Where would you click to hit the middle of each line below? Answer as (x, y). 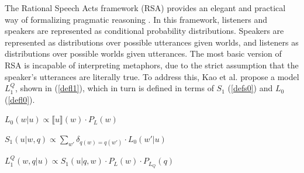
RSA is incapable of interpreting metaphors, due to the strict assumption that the (152, 65)
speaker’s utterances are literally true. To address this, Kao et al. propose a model (152, 76)
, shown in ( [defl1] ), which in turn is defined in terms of (115, 88)
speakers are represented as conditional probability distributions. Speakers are (144, 31)
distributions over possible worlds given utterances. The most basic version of (143, 53)
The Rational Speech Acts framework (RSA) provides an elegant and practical (145, 8)
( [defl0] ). (20, 99)
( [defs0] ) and (250, 88)
